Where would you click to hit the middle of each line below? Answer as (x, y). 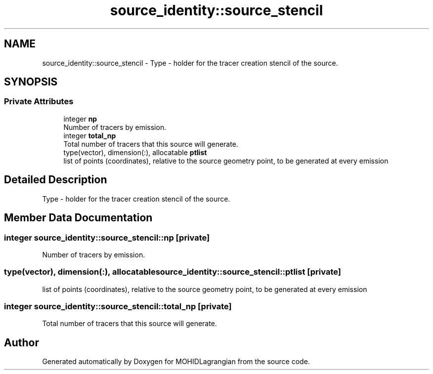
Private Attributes (39, 102)
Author (22, 342)
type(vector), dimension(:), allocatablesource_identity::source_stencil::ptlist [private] (173, 272)
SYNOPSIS (31, 82)
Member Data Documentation (78, 218)
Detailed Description (56, 180)
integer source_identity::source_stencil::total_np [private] (118, 306)
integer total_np (90, 135)
